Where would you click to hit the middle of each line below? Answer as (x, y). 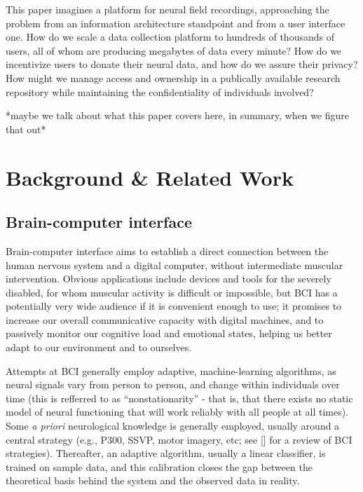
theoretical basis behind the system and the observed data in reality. (153, 480)
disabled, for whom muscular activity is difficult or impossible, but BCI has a (172, 292)
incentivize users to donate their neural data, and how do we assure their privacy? (182, 64)
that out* (26, 129)
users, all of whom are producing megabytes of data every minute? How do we (174, 50)
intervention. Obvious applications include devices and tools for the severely (169, 279)
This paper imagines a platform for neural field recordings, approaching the (167, 9)
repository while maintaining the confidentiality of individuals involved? (160, 91)
